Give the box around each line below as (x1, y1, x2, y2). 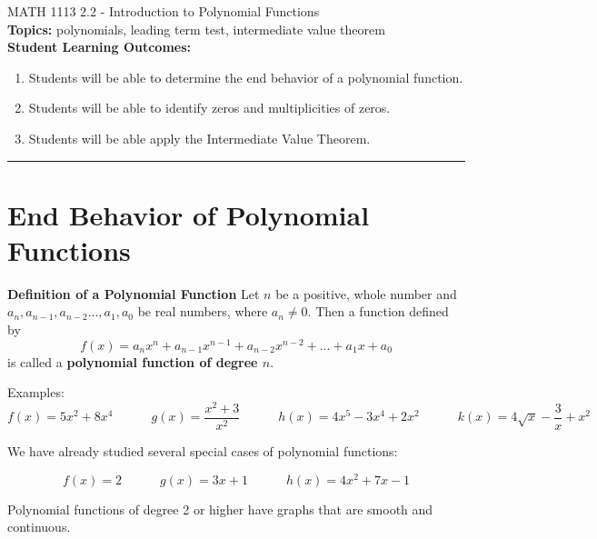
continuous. (7, 517, 71, 536)
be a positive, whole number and (275, 284, 457, 303)
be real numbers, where (137, 302, 268, 321)
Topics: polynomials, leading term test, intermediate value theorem (7, 19, 385, 38)
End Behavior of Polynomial (7, 195, 370, 233)
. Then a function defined (307, 302, 449, 321)
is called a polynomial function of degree (7, 352, 258, 371)
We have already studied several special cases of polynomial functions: (7, 442, 398, 461)
